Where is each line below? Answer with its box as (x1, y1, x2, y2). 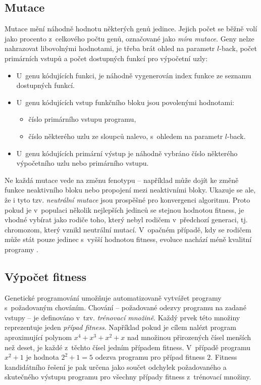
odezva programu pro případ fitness (95, 352, 205, 362)
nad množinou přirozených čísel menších (127, 332, 251, 343)
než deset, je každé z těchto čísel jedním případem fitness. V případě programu (5, 342, 250, 352)
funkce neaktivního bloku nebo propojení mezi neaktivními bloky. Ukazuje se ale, (5, 184, 256, 195)
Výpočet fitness (5, 268, 87, 284)
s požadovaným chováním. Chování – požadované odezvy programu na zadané (5, 302, 246, 313)
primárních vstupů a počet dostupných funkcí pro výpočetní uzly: (5, 53, 208, 63)
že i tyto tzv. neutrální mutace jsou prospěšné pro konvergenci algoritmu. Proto (5, 194, 250, 205)
